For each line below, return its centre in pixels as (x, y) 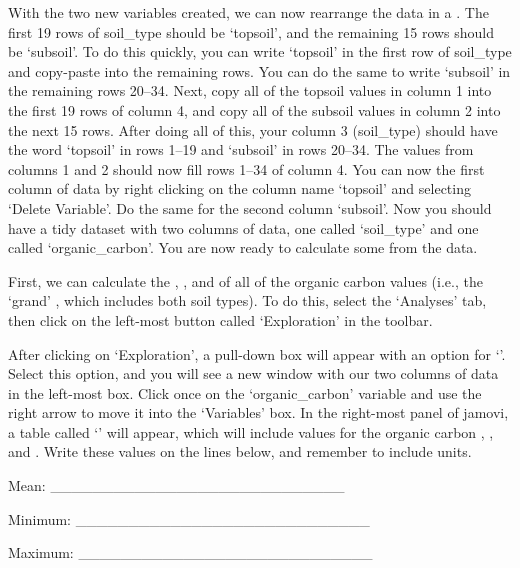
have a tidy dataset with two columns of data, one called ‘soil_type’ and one (243, 227)
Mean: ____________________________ (176, 485)
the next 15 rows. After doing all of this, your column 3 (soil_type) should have (253, 129)
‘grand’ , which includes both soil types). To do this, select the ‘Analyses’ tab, (247, 300)
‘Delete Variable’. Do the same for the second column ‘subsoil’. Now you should (250, 207)
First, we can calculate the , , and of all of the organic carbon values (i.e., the (245, 280)
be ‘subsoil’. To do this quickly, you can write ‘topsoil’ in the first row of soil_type (260, 51)
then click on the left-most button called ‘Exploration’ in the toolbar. (220, 319)
